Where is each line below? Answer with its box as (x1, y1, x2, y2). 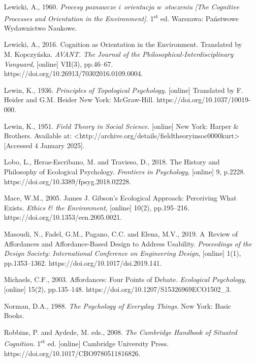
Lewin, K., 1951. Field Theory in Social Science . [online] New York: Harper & (4, 121, 239, 131)
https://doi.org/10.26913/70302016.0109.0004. (4, 68, 143, 79)
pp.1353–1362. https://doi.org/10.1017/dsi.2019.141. (4, 257, 162, 268)
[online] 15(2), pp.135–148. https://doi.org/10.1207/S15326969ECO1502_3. (4, 283, 231, 294)
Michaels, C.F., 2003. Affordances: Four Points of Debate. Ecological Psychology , (4, 274, 247, 284)
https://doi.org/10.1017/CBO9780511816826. (4, 348, 141, 358)
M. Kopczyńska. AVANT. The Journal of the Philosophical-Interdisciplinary (4, 49, 234, 59)
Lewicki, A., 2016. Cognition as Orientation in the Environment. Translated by (4, 39, 242, 49)
